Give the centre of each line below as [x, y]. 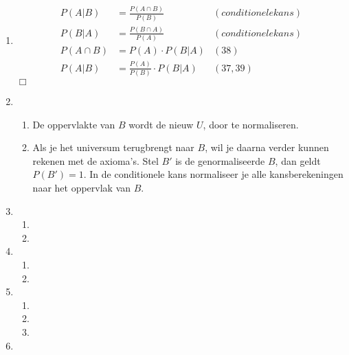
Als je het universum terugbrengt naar [113, 147]
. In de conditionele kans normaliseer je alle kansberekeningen [213, 174]
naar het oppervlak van [82, 187]
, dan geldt [298, 160]
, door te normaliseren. [251, 124]
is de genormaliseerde [220, 160]
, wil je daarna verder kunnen [267, 147]
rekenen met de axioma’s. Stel [95, 160]
